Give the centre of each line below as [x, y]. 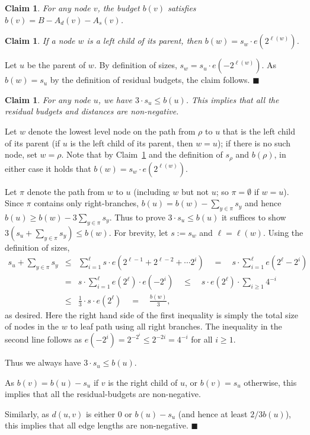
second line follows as [44, 339]
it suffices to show [254, 217]
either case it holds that [48, 168]
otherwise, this [270, 382]
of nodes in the [32, 326]
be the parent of [56, 65]
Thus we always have [43, 362]
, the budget [119, 8]
